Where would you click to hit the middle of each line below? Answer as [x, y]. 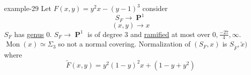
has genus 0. [33, 34]
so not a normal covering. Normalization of [124, 44]
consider [155, 8]
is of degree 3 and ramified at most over [149, 34]
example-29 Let [28, 8]
